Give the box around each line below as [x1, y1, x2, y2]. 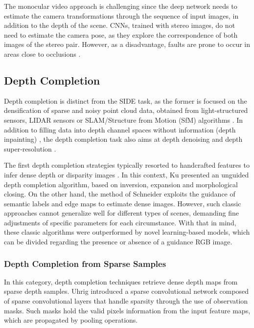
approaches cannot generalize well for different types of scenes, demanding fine [4, 208, 239, 218]
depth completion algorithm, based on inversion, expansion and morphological [4, 179, 238, 189]
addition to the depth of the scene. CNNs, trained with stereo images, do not [4, 20, 235, 30]
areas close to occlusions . [4, 48, 81, 59]
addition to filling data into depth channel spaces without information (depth [4, 124, 236, 134]
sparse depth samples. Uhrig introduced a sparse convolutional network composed [4, 286, 249, 296]
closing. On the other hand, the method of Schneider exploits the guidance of [4, 189, 235, 199]
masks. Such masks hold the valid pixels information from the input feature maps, [4, 305, 251, 315]
